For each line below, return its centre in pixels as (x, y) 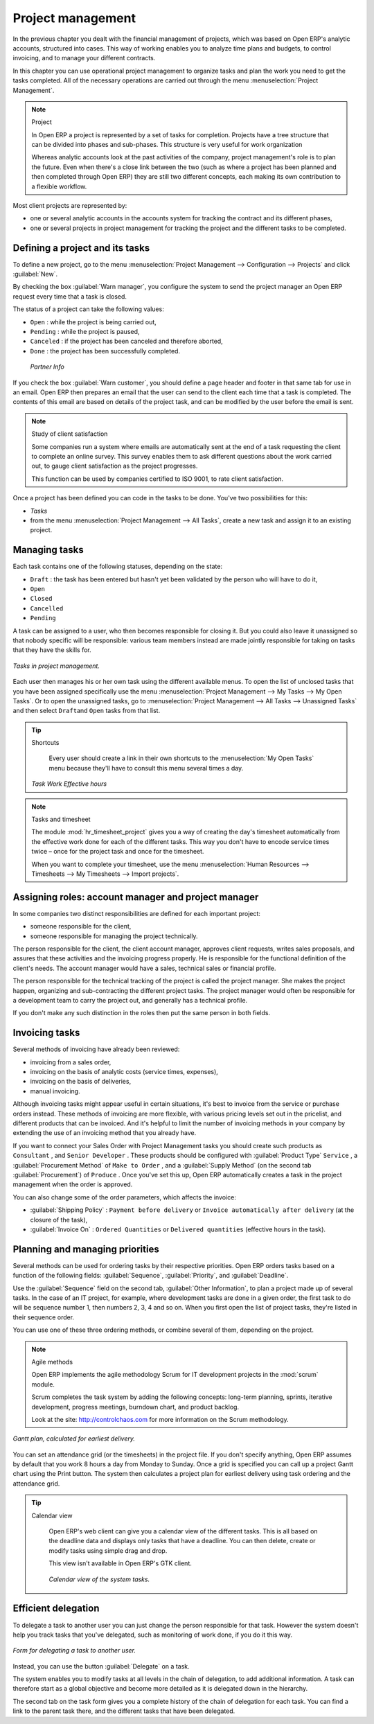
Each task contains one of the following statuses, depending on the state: (118, 566)
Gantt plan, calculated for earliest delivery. (74, 1439)
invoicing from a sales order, (71, 1062)
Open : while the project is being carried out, (93, 322)
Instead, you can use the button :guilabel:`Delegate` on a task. (101, 1666)
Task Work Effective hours (69, 784)
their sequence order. (44, 1317)
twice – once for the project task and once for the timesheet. (118, 852)
